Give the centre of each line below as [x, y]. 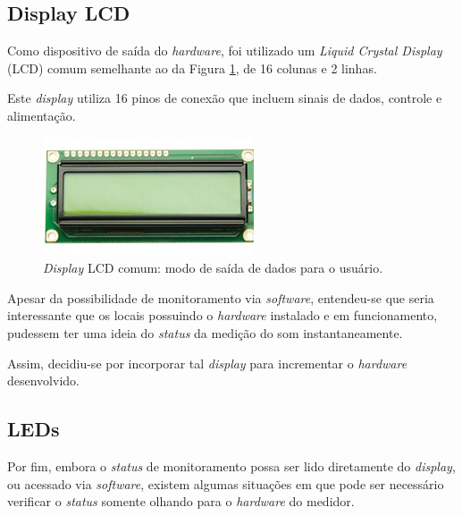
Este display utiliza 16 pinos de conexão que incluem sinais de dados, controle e [225, 98]
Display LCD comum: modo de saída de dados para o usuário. [213, 268]
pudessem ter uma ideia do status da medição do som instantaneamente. [205, 332]
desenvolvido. [43, 381]
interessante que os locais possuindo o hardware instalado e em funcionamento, [223, 315]
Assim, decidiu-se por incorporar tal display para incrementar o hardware [207, 363]
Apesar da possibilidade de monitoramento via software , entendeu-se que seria [221, 297]
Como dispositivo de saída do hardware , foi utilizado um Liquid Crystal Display [225, 51]
